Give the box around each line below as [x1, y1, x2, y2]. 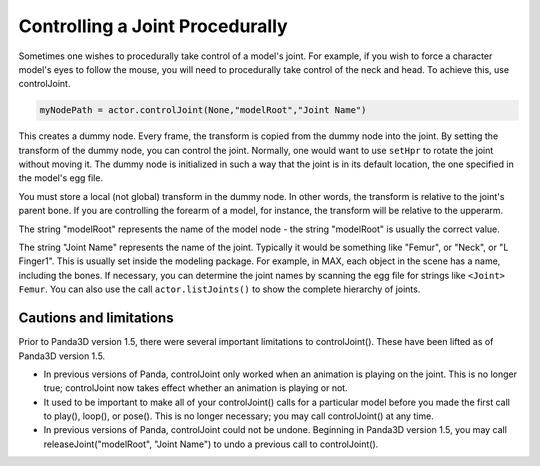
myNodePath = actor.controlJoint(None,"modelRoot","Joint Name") [39, 105, 367, 116]
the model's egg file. [18, 172, 104, 184]
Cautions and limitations [18, 310, 174, 327]
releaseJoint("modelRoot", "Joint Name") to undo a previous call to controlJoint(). [43, 438, 379, 450]
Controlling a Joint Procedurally [18, 15, 289, 37]
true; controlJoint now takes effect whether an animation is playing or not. [43, 382, 349, 394]
